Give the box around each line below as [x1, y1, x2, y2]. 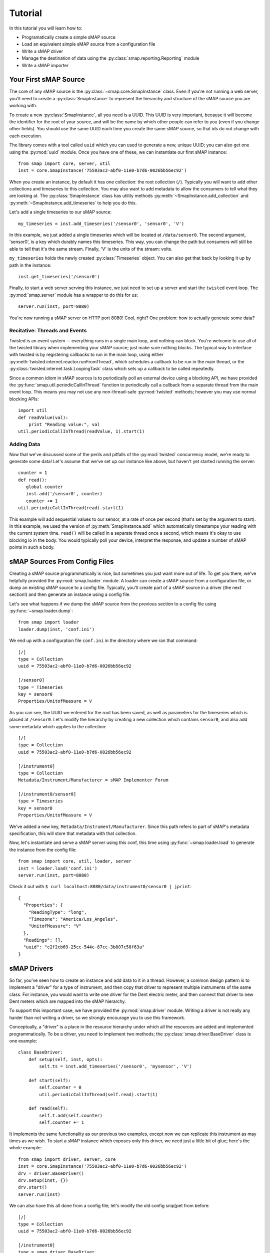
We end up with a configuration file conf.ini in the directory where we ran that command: [9, 638, 198, 644]
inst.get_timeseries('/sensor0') [18, 274, 100, 279]
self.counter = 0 [39, 1085, 82, 1090]
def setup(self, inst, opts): [28, 1057, 102, 1062]
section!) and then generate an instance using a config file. [9, 591, 131, 597]
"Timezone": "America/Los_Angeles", [28, 916, 118, 922]
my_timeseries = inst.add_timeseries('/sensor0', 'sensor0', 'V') [18, 221, 184, 227]
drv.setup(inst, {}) [18, 1177, 68, 1183]
